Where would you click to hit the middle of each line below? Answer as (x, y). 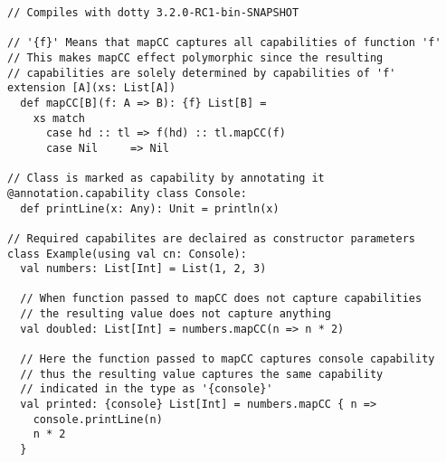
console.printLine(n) (98, 419)
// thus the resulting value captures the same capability (202, 374)
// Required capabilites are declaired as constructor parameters (212, 238)
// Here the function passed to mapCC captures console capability (228, 359)
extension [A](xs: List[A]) (92, 88)
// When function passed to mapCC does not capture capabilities (221, 299)
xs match (59, 118)
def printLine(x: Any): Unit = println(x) (150, 208)
